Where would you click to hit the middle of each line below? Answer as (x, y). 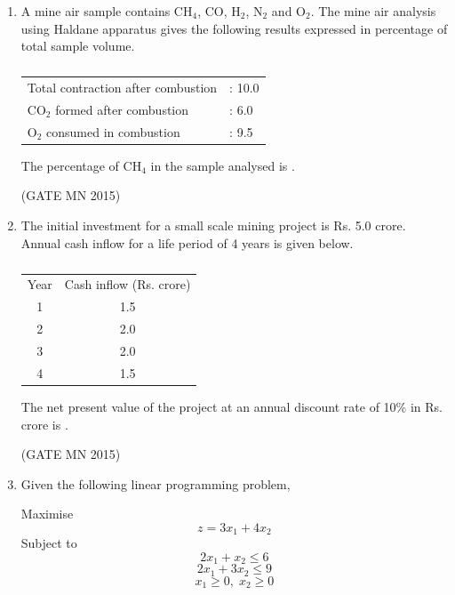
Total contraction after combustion (122, 88)
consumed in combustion (113, 131)
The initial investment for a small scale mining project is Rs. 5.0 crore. (213, 225)
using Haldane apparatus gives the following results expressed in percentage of (234, 28)
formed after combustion (122, 109)
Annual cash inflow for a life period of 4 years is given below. (187, 242)
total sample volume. (78, 46)
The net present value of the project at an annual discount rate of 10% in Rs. (231, 406)
